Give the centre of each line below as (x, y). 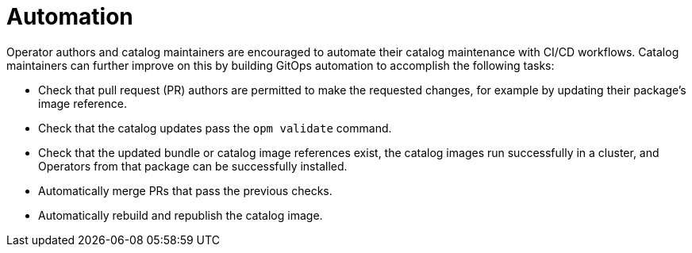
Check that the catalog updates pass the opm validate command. (215, 128)
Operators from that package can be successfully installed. (193, 166)
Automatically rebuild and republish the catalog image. (181, 215)
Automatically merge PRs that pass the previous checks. (185, 190)
